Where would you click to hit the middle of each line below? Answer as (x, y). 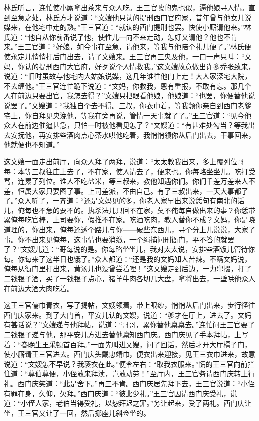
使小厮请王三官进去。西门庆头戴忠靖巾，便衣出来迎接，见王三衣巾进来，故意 (129, 354)
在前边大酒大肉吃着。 (39, 288)
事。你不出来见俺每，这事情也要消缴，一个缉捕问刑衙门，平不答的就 (116, 239)
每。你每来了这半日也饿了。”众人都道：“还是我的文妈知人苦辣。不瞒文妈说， (128, 259)
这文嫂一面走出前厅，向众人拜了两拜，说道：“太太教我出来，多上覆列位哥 (124, 161)
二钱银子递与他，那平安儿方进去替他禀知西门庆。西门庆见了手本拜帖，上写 (126, 334)
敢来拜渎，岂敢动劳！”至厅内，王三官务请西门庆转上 (162, 373)
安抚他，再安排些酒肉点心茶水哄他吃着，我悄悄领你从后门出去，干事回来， (133, 134)
